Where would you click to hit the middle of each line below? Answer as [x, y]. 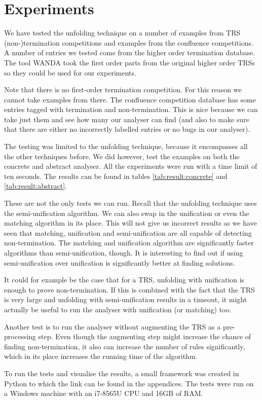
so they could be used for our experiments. [70, 72]
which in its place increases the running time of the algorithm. [101, 356]
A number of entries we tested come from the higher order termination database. [130, 52]
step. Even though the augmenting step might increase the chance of [145, 336]
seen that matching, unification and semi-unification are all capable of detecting [128, 232]
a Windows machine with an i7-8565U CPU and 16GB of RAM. [104, 393]
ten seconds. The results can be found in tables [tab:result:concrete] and [116, 176]
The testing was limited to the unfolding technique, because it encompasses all [126, 146]
